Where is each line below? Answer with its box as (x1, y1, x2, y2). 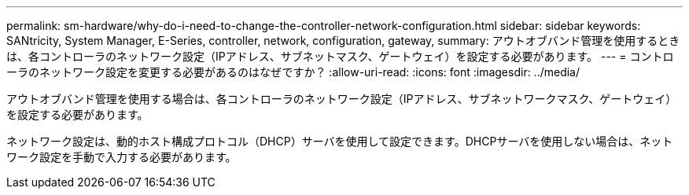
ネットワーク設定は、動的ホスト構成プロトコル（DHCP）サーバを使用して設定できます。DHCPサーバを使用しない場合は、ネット (6, 134, 673, 148)
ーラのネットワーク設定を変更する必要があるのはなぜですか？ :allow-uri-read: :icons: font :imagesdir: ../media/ (6, 65, 580, 79)
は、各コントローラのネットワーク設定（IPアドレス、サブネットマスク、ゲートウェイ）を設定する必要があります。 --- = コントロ (6, 50, 674, 63)
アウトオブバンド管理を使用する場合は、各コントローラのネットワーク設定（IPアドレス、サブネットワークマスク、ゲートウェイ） (6, 92, 677, 105)
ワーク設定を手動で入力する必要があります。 (6, 150, 237, 164)
